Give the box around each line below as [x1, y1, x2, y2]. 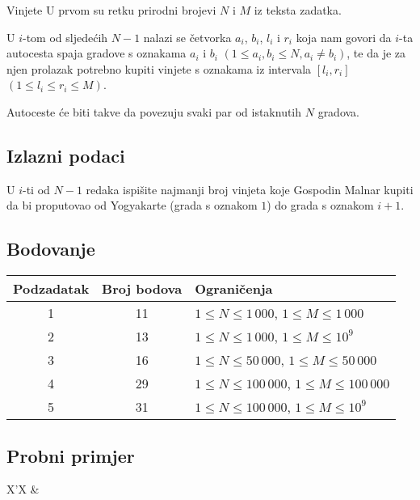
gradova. [317, 103, 360, 120]
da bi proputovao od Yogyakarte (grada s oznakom [6, 197, 258, 214]
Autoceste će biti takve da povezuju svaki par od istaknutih [6, 103, 302, 120]
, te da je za [346, 44, 406, 61]
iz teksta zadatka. [254, 2, 342, 18]
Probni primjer [6, 443, 135, 468]
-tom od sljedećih [23, 28, 108, 45]
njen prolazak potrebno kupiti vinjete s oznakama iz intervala [6, 60, 312, 77]
